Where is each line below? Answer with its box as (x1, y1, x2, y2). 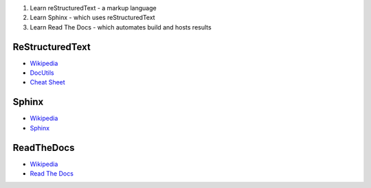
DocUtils (30, 69, 54, 77)
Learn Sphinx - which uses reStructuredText (30, 14, 155, 22)
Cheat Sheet (30, 78, 65, 86)
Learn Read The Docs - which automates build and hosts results (30, 23, 212, 31)
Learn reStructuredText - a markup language (30, 4, 157, 12)
